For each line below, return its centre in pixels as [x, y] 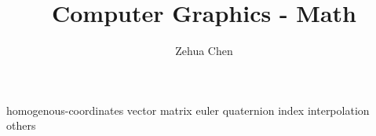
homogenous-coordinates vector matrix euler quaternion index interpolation [188, 110]
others [21, 125]
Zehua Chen [204, 51]
